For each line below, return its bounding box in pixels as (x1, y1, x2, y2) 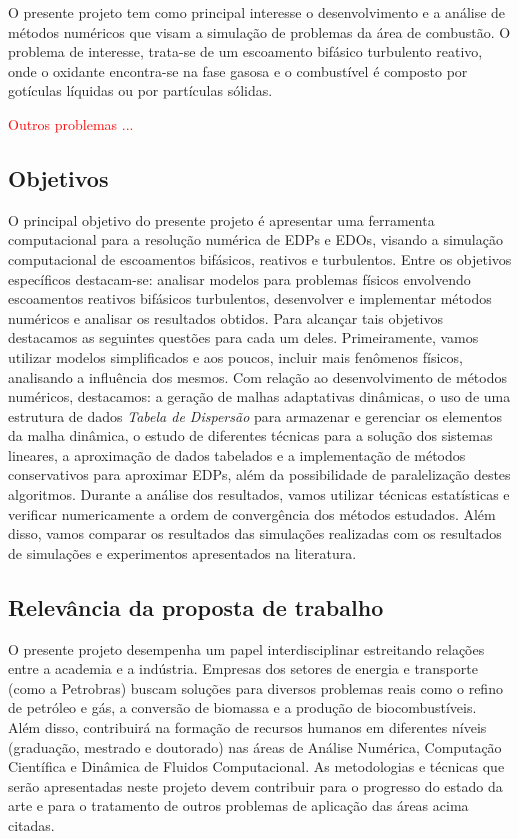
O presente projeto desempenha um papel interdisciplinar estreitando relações (8, 638, 485, 659)
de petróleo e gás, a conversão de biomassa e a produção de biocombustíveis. (8, 697, 477, 718)
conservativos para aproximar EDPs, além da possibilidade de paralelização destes (8, 464, 511, 485)
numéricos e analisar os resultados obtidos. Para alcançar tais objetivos (8, 307, 443, 328)
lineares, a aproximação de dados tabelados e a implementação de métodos (8, 444, 466, 465)
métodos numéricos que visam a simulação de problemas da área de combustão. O (8, 21, 511, 42)
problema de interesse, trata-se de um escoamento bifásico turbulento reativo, (8, 41, 483, 62)
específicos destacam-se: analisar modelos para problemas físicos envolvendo (8, 268, 471, 289)
